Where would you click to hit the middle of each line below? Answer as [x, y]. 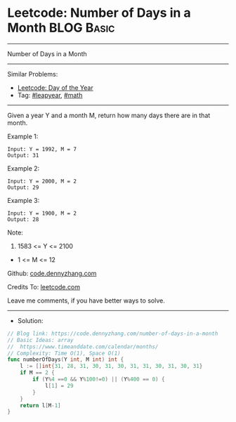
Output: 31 [23, 155]
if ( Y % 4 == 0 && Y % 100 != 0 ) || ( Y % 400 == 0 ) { [99, 380]
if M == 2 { [37, 373]
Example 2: [24, 168]
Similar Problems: [33, 74]
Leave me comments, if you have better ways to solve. [86, 301]
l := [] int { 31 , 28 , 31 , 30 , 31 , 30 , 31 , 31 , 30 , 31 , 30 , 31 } [111, 367]
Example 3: [24, 200]
